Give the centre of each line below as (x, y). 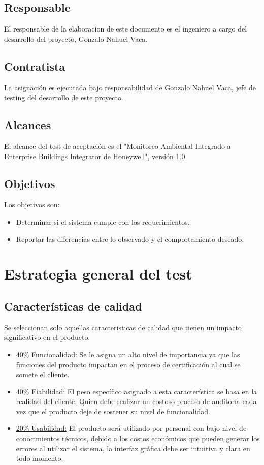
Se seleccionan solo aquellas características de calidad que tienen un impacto (123, 327)
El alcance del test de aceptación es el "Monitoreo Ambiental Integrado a (118, 146)
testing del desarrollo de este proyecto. (64, 97)
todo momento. (40, 458)
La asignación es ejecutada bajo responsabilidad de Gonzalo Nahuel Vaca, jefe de (130, 87)
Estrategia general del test (98, 274)
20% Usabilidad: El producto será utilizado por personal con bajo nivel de (131, 428)
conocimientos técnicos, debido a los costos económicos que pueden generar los (138, 438)
